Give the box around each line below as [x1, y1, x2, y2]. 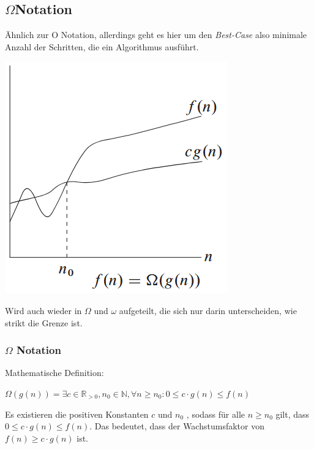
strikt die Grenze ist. [5, 316, 83, 329]
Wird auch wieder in [5, 304, 82, 317]
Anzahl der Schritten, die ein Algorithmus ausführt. [5, 40, 199, 53]
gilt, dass [275, 407, 310, 420]
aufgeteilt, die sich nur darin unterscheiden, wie [119, 304, 297, 317]
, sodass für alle [186, 407, 245, 420]
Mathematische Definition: [5, 366, 104, 379]
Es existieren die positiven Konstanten [5, 407, 149, 420]
